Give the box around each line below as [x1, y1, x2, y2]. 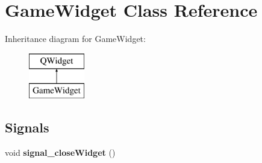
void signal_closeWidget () [5, 146, 116, 159]
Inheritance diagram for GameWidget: [5, 32, 146, 45]
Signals [5, 118, 49, 137]
